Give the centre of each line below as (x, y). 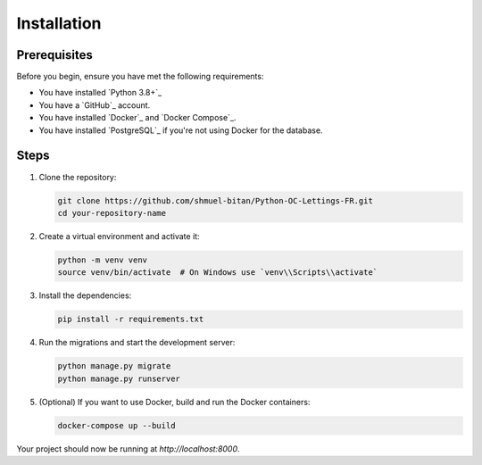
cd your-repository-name (112, 213)
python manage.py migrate (114, 366)
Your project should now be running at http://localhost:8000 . (128, 448)
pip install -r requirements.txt (131, 320)
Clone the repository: (78, 177)
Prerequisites (54, 55)
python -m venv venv (102, 260)
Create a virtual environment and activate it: (119, 236)
